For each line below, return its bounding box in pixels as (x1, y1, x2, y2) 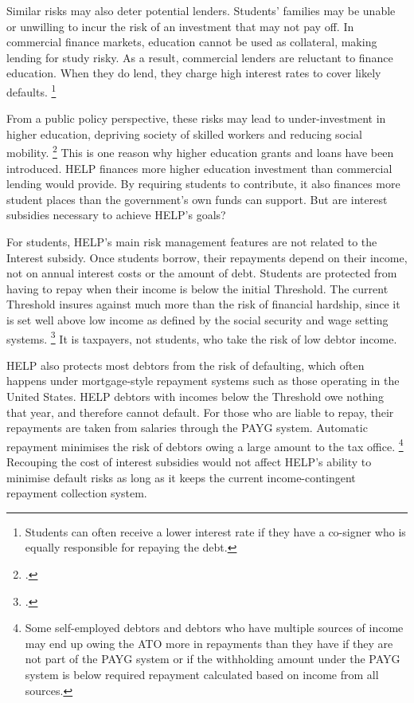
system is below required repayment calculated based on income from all (25, 666, 379, 682)
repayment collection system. (6, 485, 147, 501)
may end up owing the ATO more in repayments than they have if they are (25, 634, 393, 651)
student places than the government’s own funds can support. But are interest (6, 190, 388, 207)
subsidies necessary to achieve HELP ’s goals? (6, 206, 226, 223)
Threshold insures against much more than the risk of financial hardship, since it (6, 296, 400, 312)
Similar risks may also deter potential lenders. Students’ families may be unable (6, 2, 396, 18)
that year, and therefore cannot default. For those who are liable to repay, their (6, 403, 394, 420)
